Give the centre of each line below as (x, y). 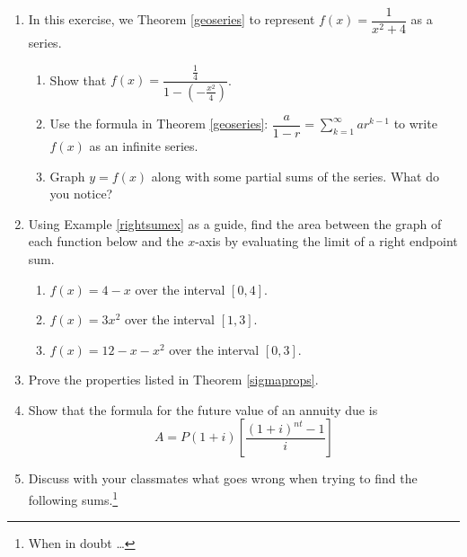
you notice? (81, 194)
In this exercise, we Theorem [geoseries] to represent (172, 19)
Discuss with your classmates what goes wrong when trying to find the (223, 478)
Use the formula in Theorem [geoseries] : (159, 124)
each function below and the (106, 241)
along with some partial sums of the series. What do (295, 176)
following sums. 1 (73, 498)
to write (415, 124)
